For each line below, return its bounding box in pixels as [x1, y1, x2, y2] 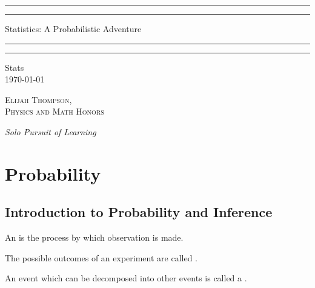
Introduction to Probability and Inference [5, 203, 273, 221]
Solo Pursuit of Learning [5, 125, 96, 138]
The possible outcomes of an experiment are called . [5, 251, 197, 264]
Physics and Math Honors [5, 105, 104, 118]
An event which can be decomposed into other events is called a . [5, 272, 247, 284]
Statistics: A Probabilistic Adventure [5, 22, 142, 35]
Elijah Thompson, [5, 93, 72, 105]
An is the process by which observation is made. [5, 231, 184, 244]
